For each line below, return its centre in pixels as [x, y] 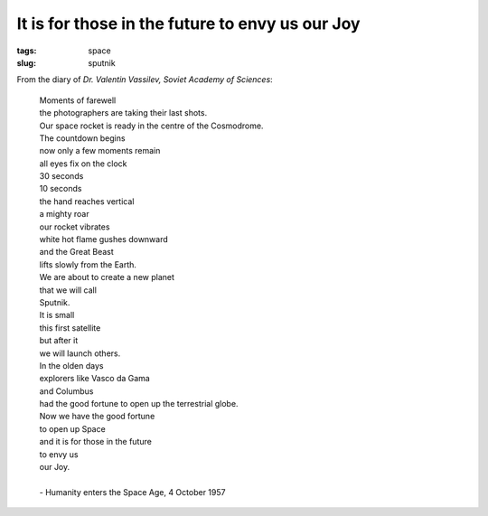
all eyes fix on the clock [83, 164]
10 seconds [61, 189]
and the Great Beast [77, 252]
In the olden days [71, 365]
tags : [27, 51]
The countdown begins [82, 138]
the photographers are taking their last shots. [123, 113]
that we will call [68, 290]
